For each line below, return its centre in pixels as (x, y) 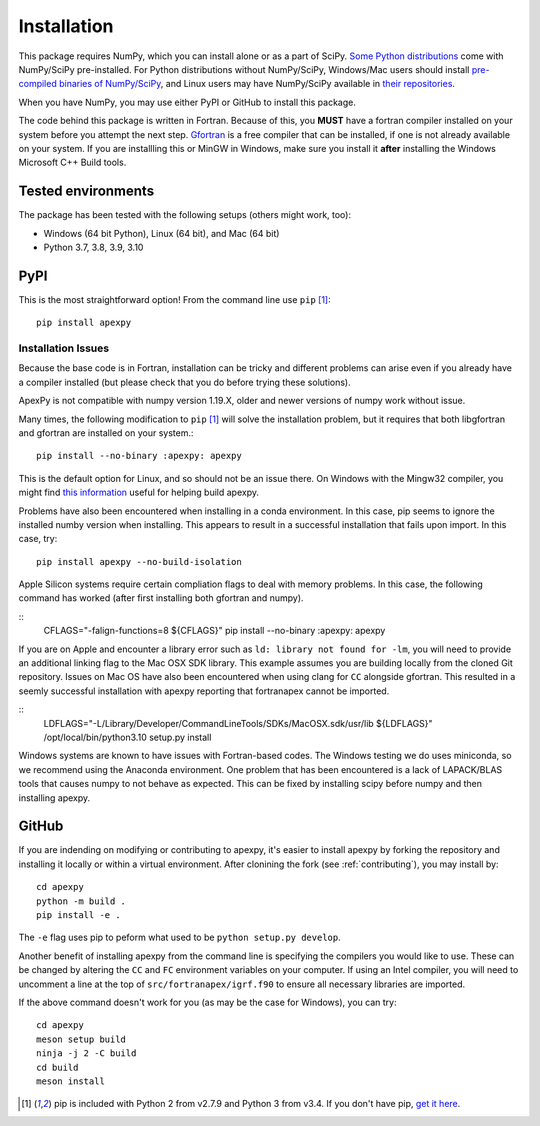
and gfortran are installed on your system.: (106, 432)
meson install (70, 1081)
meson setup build (81, 1039)
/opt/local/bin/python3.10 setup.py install (127, 737)
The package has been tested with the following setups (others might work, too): (185, 215)
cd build (57, 1067)
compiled (37, 84)
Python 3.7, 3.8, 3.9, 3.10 (93, 247)
